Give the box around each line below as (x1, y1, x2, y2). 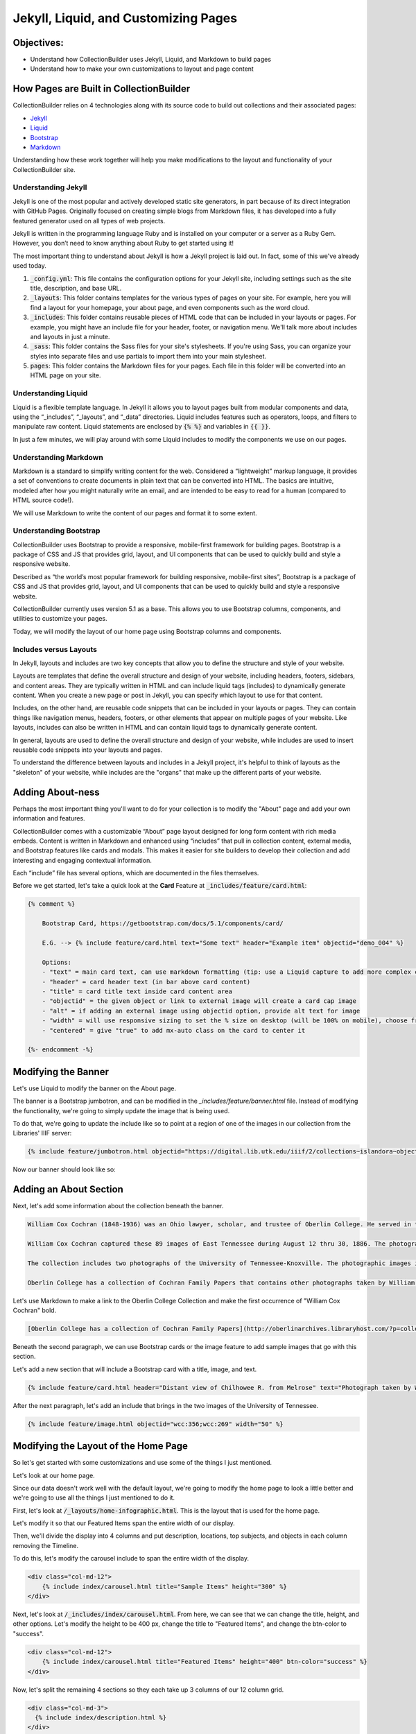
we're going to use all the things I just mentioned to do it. (12, 1493, 175, 1502)
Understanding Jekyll (12, 182, 87, 192)
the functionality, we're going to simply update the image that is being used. (12, 1106, 230, 1115)
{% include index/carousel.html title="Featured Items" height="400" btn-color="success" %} (42, 1658, 367, 1666)
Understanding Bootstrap (12, 526, 101, 535)
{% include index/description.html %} (35, 1713, 166, 1722)
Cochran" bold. (12, 1306, 57, 1314)
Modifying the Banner (12, 1065, 109, 1078)
